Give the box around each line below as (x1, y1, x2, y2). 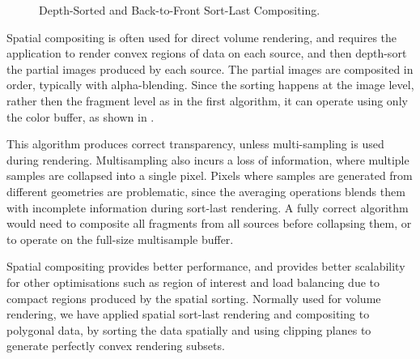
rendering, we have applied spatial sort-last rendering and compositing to (6, 306, 370, 323)
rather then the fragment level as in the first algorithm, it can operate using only (6, 92, 408, 109)
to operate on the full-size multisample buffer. (6, 230, 234, 247)
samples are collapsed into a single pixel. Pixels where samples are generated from (6, 167, 413, 184)
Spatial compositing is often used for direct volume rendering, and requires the (6, 28, 397, 45)
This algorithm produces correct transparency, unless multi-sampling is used (6, 135, 384, 152)
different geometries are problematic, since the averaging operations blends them (6, 182, 405, 199)
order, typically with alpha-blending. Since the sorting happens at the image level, (6, 76, 414, 93)
